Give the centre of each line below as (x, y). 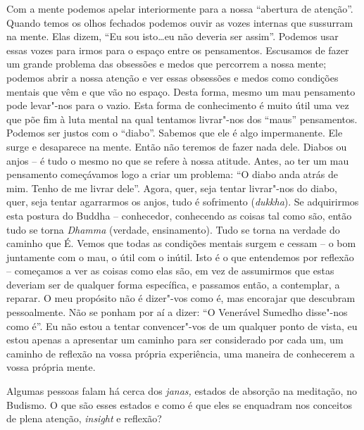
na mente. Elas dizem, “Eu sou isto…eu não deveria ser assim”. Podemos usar (172, 36)
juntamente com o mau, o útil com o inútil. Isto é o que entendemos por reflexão (180, 257)
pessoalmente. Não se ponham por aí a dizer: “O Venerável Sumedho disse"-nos (177, 312)
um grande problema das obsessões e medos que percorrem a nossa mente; (167, 64)
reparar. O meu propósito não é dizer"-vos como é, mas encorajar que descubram (181, 298)
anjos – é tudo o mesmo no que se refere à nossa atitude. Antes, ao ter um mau (178, 160)
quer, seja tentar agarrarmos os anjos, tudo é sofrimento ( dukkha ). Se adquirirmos (183, 202)
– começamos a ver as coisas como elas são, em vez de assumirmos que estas (170, 271)
